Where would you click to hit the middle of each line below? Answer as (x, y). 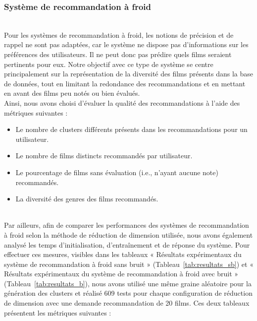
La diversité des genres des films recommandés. (87, 199)
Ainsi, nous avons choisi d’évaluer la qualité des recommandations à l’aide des (122, 102)
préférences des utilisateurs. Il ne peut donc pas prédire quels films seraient (118, 54)
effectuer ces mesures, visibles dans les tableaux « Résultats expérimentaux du (123, 254)
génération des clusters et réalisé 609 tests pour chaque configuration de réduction (128, 293)
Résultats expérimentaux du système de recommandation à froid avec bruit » (121, 274)
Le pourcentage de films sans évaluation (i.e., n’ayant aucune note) (117, 172)
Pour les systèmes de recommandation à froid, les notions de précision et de (119, 34)
